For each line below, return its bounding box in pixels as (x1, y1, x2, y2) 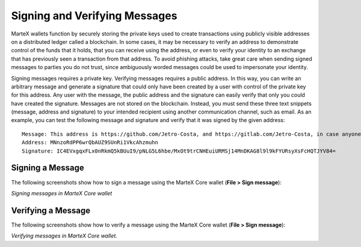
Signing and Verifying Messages (11, 9, 177, 22)
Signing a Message (11, 163, 84, 173)
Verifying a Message (11, 205, 90, 216)
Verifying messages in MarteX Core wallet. (11, 232, 117, 240)
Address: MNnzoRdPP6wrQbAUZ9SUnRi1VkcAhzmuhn (22, 139, 159, 146)
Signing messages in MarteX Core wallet (11, 189, 113, 197)
